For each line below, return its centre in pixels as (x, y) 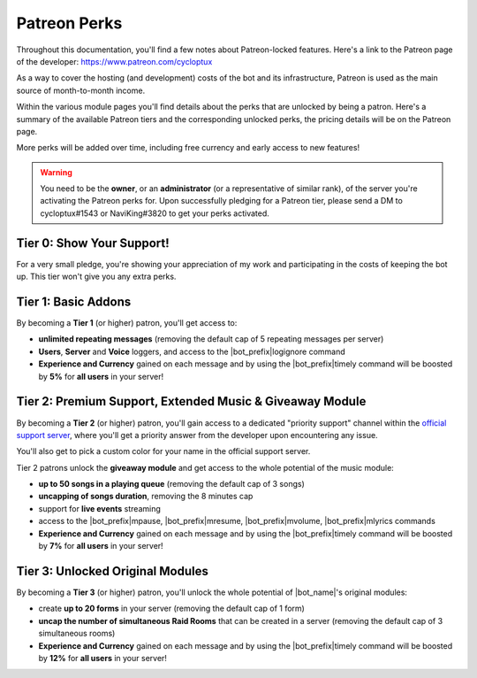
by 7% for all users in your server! (101, 546)
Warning (56, 172)
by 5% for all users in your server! (101, 376)
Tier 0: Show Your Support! (93, 243)
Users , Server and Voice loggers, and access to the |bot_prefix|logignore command (192, 351)
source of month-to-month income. (81, 90)
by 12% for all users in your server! (103, 658)
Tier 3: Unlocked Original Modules (113, 571)
